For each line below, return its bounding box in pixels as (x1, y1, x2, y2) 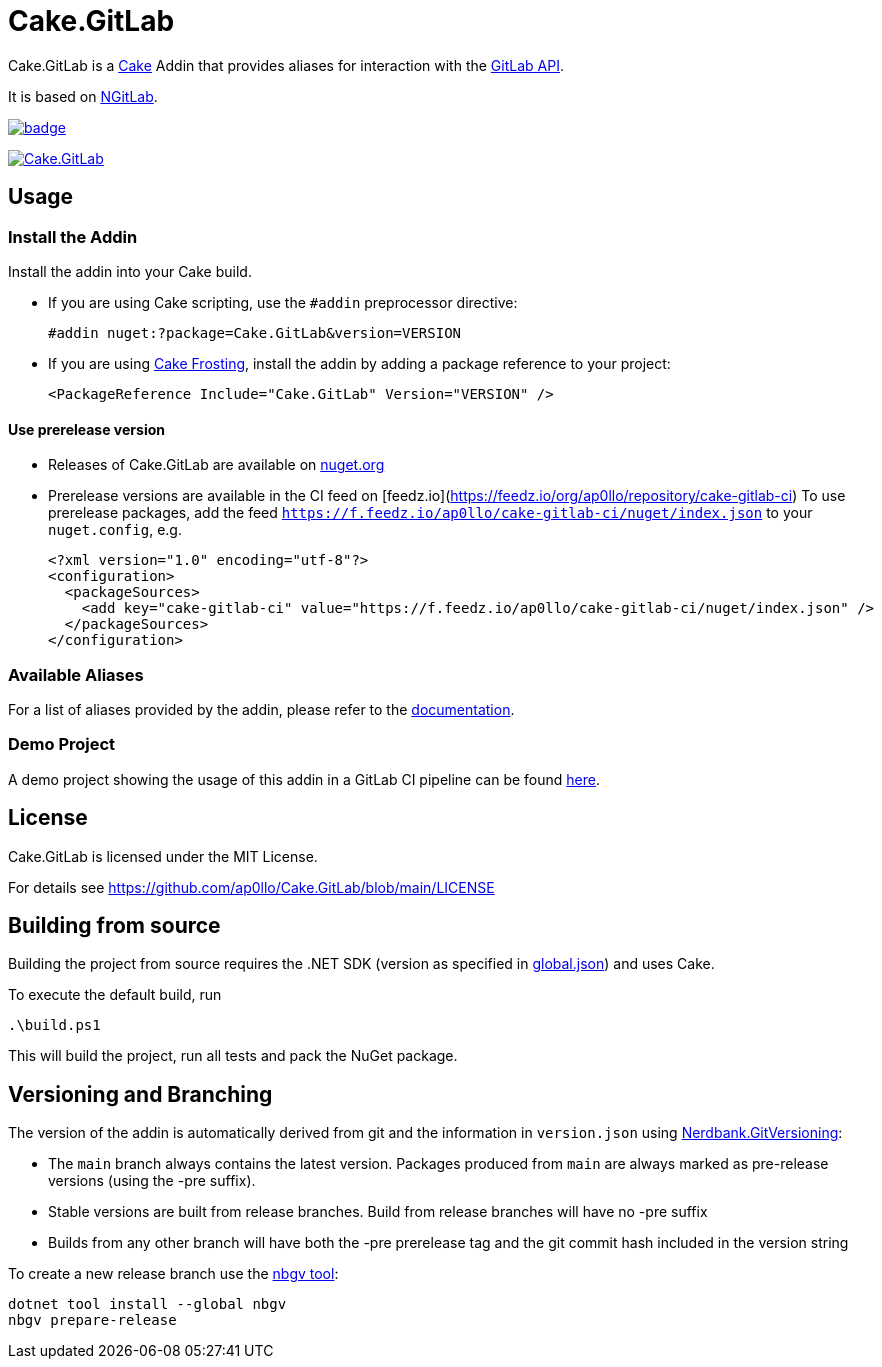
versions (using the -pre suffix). (48, 1172, 256, 1190)
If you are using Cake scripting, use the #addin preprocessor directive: (48, 293, 518, 311)
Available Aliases (8, 664, 144, 685)
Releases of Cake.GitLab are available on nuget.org (48, 456, 385, 474)
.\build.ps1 (8, 1017, 101, 1034)
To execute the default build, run (8, 986, 222, 1004)
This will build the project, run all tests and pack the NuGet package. (8, 1047, 458, 1065)
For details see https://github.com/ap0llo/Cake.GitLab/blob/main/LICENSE (8, 878, 495, 896)
